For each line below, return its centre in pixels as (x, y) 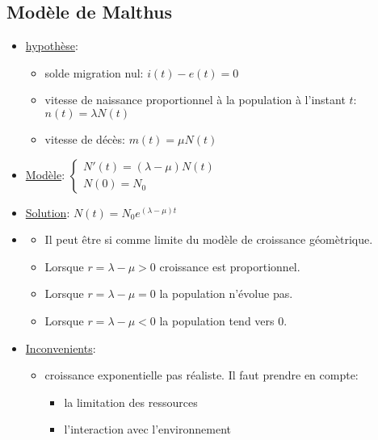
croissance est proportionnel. (230, 266)
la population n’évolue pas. (226, 293)
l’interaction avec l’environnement (147, 429)
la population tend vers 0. (223, 320)
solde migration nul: (94, 72)
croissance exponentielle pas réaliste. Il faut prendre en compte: (202, 375)
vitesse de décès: (85, 138)
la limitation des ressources (131, 402)
